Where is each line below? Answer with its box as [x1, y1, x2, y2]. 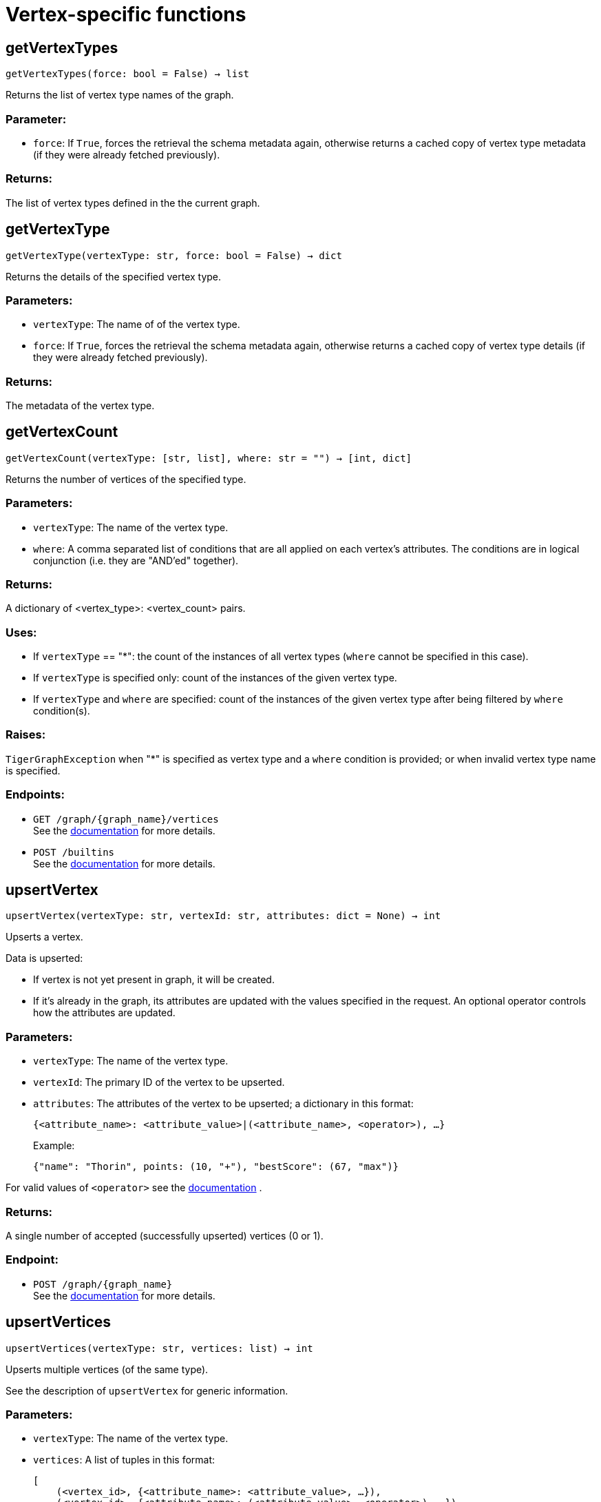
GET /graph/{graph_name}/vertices [33, 813, 219, 825]
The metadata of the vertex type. [6, 400, 155, 412]
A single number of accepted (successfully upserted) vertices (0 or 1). [6, 1229, 324, 1242]
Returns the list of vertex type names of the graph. [6, 89, 234, 101]
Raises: [6, 728, 46, 742]
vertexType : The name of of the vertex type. [33, 318, 240, 331]
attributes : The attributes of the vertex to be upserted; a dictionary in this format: [33, 1098, 414, 1110]
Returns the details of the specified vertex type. [6, 270, 222, 282]
